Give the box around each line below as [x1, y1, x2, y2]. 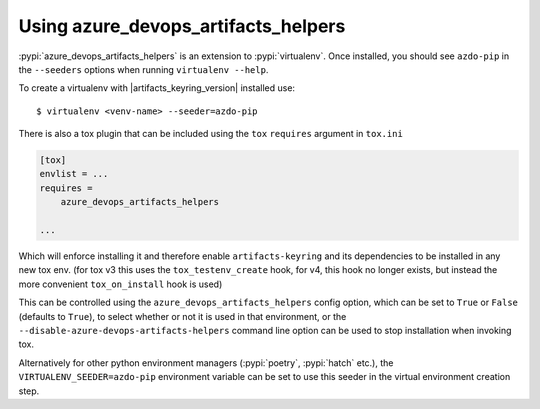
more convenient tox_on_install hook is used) [18, 278, 223, 290]
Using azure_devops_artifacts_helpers [18, 15, 346, 37]
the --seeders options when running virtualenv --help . [18, 63, 269, 75]
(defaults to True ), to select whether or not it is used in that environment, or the [18, 310, 347, 322]
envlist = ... [39, 168, 109, 180]
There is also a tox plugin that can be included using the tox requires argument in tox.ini [18, 128, 404, 140]
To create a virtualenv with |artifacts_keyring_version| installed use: [18, 82, 295, 94]
